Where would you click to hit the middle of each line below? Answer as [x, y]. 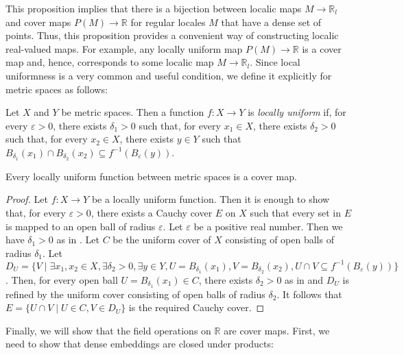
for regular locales [168, 22]
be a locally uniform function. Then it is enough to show [211, 199]
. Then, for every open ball [62, 279]
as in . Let [78, 240]
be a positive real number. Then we [268, 226]
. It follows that [309, 294]
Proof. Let [27, 199]
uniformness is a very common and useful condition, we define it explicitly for [169, 75]
